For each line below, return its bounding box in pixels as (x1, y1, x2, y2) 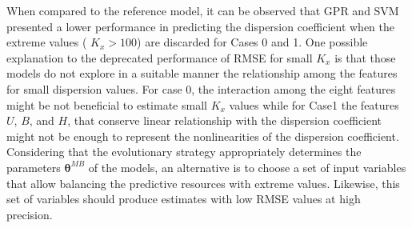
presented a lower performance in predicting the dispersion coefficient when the (6, 18, 394, 34)
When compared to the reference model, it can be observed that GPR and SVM (6, 2, 399, 18)
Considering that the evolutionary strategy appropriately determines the (6, 143, 362, 160)
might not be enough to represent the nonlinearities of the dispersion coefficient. (6, 127, 399, 144)
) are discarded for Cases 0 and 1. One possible (137, 34, 368, 50)
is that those (334, 49, 396, 66)
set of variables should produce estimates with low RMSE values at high (6, 190, 361, 207)
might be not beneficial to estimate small (6, 96, 207, 113)
